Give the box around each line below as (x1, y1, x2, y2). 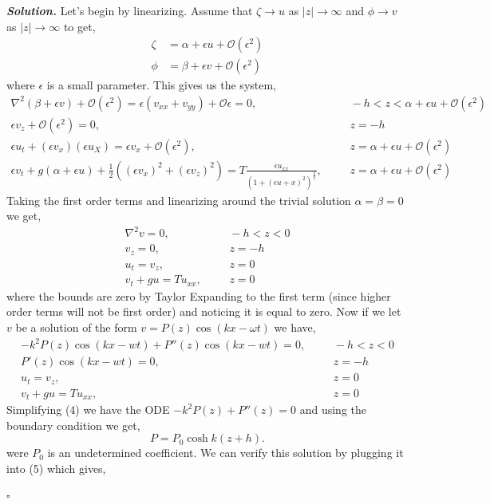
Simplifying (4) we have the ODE (6, 401, 170, 418)
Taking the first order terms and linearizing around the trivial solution (6, 191, 351, 208)
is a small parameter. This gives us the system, (46, 77, 277, 93)
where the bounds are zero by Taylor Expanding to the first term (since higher (6, 287, 391, 304)
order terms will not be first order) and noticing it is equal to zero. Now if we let (6, 303, 401, 320)
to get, (63, 18, 96, 34)
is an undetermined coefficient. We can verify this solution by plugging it (47, 444, 404, 461)
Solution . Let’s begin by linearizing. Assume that (6, 2, 253, 18)
